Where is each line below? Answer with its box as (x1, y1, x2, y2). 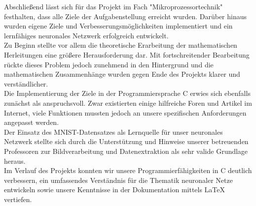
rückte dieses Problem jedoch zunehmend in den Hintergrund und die (4, 59, 214, 69)
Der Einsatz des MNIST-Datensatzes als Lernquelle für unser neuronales (4, 126, 223, 137)
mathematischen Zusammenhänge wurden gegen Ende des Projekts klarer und (4, 69, 240, 79)
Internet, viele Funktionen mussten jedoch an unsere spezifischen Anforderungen (4, 107, 247, 118)
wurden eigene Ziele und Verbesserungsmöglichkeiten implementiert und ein (4, 21, 233, 31)
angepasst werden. (4, 117, 59, 127)
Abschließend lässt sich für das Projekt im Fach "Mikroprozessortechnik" (4, 1, 223, 11)
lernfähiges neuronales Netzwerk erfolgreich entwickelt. (4, 30, 169, 40)
